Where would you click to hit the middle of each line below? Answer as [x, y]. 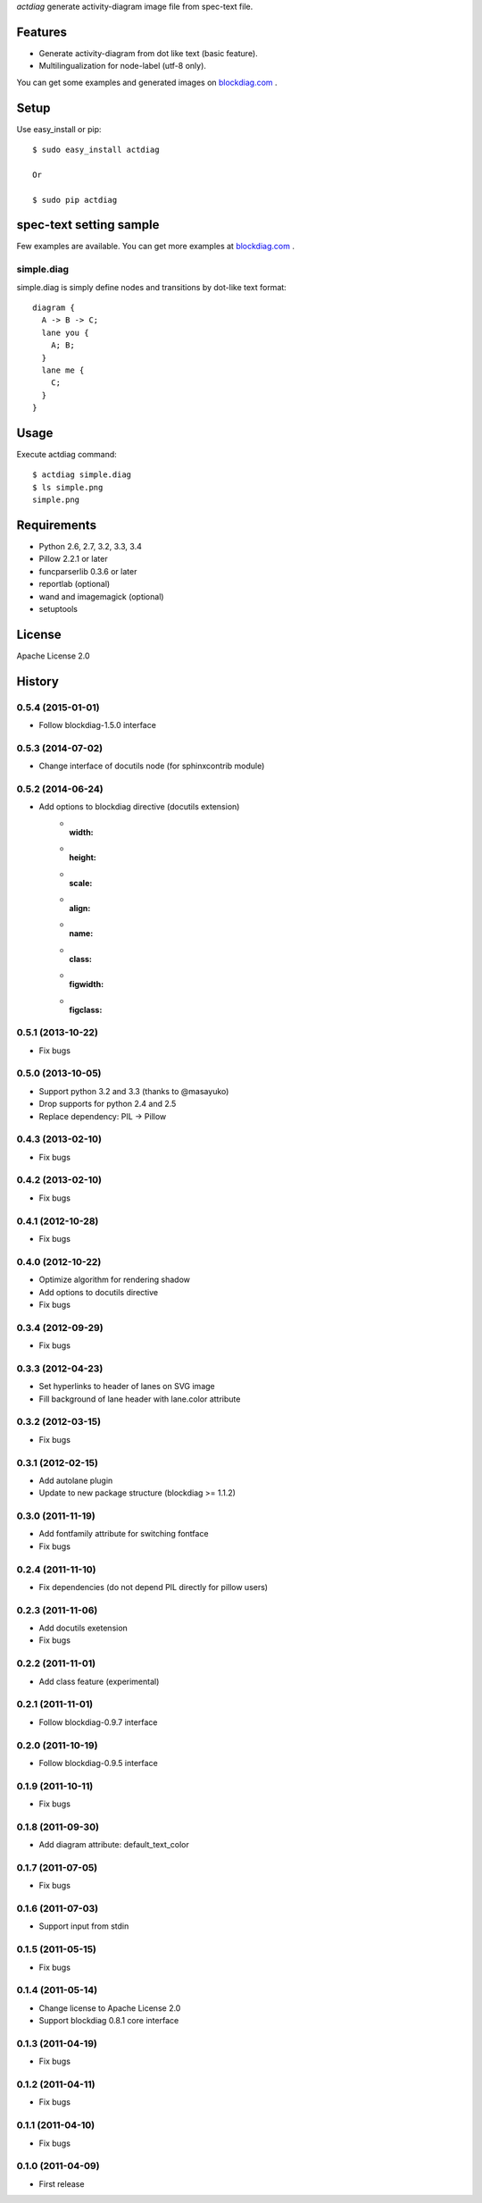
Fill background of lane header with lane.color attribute [140, 1399]
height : [83, 858]
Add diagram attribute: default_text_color [114, 1845]
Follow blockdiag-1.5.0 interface [97, 725]
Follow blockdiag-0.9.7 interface [98, 1722]
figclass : [86, 1009]
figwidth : [87, 984]
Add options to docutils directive [99, 1292]
